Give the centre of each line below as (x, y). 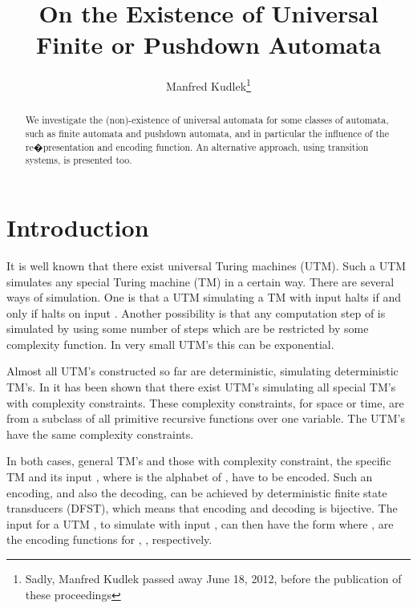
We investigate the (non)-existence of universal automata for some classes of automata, (207, 120)
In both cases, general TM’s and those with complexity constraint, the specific (199, 461)
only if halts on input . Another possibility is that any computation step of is (196, 312)
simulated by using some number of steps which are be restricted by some (188, 328)
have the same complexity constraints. (100, 434)
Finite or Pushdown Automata (208, 45)
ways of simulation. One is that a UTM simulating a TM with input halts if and (204, 297)
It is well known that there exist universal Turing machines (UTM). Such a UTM (206, 265)
